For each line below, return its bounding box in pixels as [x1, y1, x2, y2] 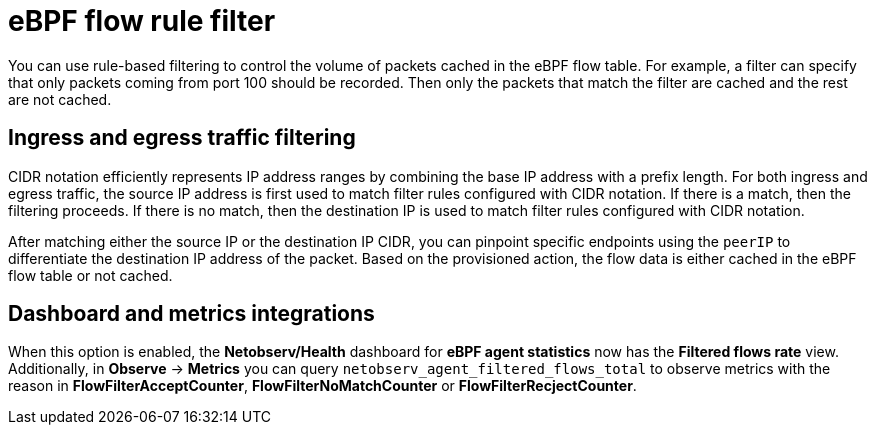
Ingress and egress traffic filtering [8, 125, 356, 151]
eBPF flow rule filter [8, 4, 276, 38]
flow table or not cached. [8, 266, 173, 284]
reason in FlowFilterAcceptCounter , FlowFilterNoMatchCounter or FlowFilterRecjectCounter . [8, 377, 637, 395]
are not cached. [8, 90, 112, 108]
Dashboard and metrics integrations [8, 301, 375, 327]
